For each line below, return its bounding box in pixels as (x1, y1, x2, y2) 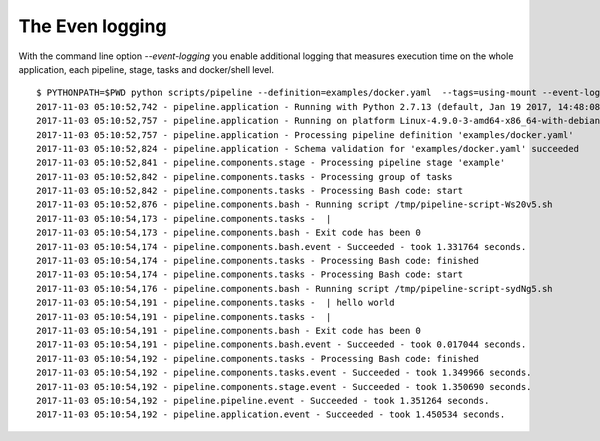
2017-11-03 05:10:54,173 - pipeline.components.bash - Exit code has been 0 (36, 227, 422, 239)
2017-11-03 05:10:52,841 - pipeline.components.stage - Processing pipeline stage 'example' (36, 157, 506, 169)
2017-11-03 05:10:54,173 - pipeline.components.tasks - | (36, 213, 332, 224)
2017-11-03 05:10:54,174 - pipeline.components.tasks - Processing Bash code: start (36, 269, 464, 280)
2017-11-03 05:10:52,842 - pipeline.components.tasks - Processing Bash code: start (36, 185, 464, 197)
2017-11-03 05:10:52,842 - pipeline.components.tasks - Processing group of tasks (36, 171, 453, 182)
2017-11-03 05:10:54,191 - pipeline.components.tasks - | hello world (36, 297, 395, 309)
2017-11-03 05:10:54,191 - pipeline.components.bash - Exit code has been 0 (36, 325, 422, 336)
